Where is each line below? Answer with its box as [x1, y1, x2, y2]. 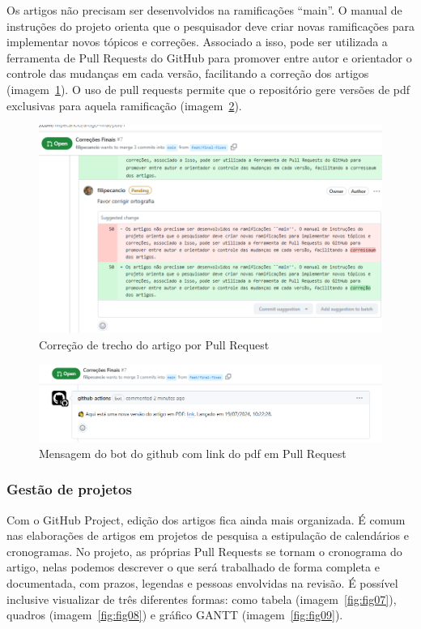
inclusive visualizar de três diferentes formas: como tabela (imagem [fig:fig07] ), [6, 590, 397, 607]
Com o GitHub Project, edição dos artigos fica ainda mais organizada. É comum [6, 511, 406, 528]
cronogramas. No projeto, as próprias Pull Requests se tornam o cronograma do [6, 542, 402, 559]
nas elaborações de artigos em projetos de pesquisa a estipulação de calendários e [6, 527, 409, 544]
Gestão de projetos [6, 479, 132, 499]
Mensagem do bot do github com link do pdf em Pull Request [39, 444, 347, 461]
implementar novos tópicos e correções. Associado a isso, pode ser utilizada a [6, 33, 388, 50]
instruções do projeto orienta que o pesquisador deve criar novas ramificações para [6, 17, 415, 34]
